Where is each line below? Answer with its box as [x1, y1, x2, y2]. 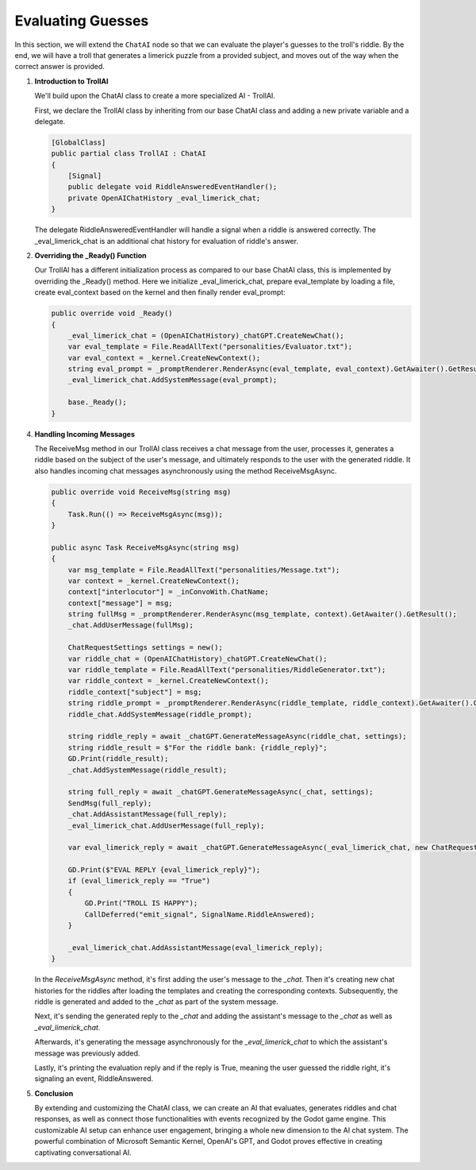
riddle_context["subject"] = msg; [67, 687, 202, 697]
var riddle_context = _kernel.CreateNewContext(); [67, 676, 269, 685]
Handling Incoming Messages [34, 429, 135, 438]
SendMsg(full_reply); [67, 798, 152, 808]
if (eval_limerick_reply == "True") [67, 876, 210, 886]
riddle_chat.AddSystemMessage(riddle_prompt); [67, 709, 253, 719]
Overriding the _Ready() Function [34, 250, 147, 260]
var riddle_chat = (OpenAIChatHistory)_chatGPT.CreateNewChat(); [67, 654, 328, 663]
